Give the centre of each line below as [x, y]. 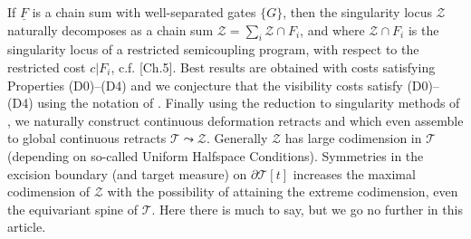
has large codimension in [353, 138]
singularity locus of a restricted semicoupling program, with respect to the [213, 49]
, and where [332, 29]
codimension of [49, 191]
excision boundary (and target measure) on [127, 173]
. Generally [237, 138]
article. [27, 227]
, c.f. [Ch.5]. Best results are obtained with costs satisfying [273, 67]
